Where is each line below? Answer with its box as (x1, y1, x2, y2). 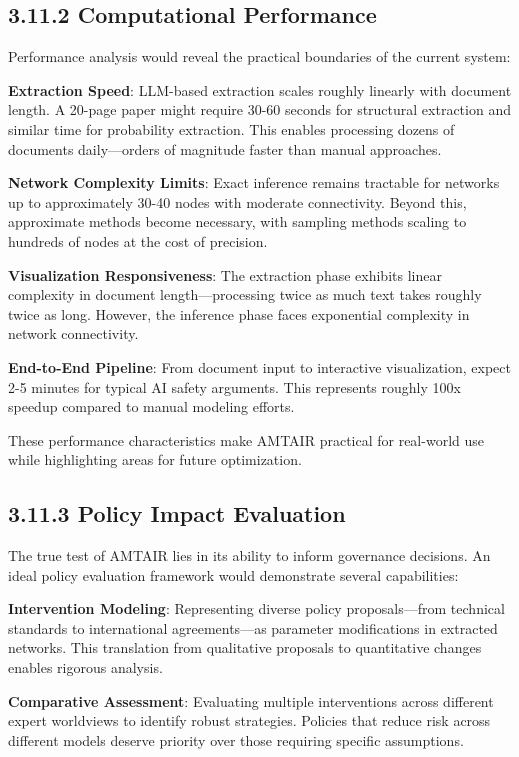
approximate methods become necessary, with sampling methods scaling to (8, 211, 467, 232)
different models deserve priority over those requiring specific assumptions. (8, 729, 464, 750)
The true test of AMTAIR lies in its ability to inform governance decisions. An (8, 545, 491, 566)
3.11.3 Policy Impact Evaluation (8, 498, 346, 529)
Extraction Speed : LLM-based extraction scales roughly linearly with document (8, 79, 512, 100)
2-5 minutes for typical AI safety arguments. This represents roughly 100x (8, 376, 461, 397)
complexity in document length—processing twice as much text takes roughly (8, 284, 482, 305)
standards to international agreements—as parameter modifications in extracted (8, 617, 498, 638)
